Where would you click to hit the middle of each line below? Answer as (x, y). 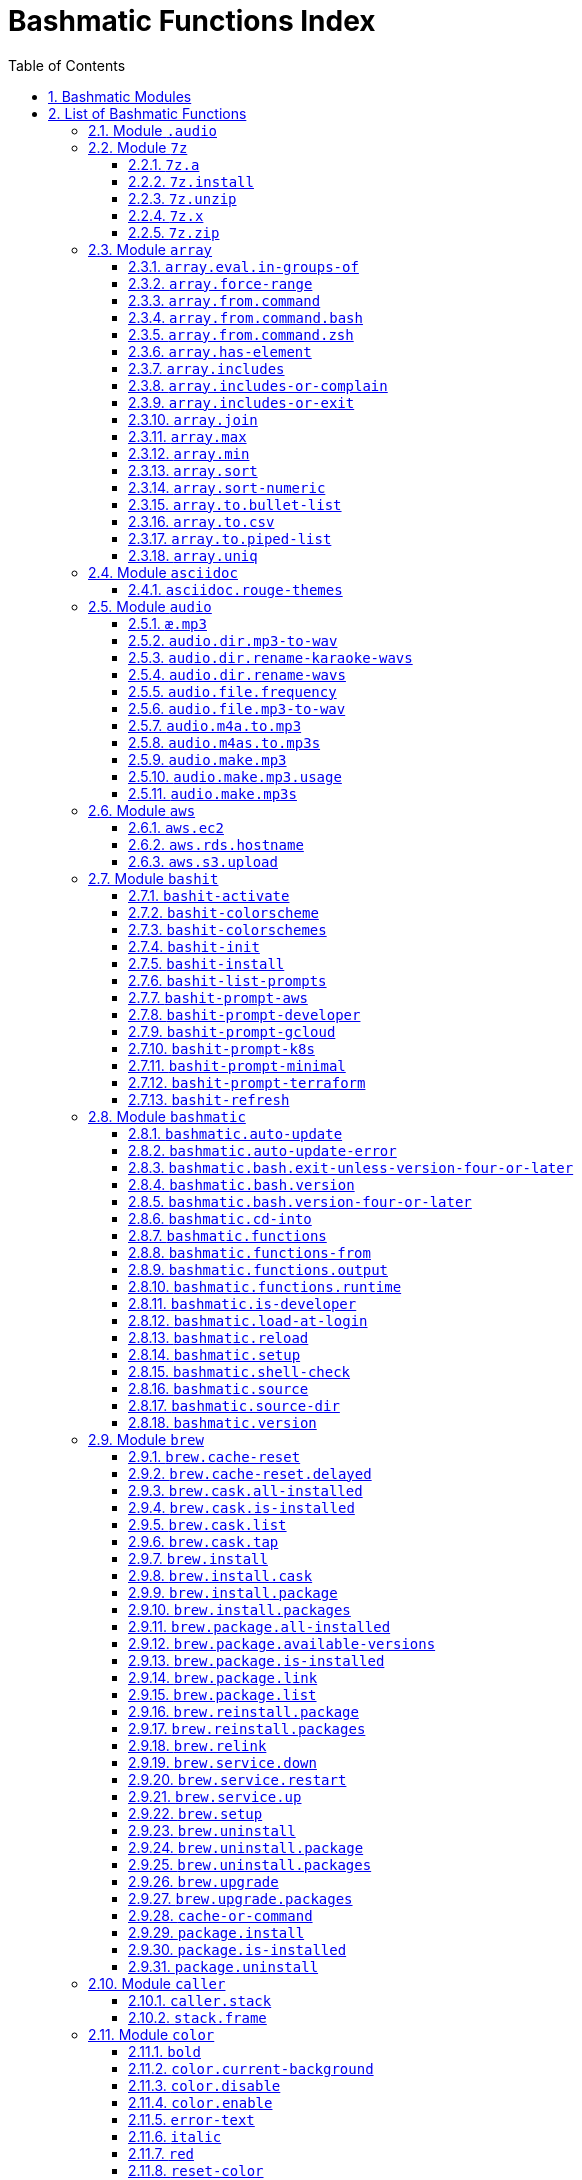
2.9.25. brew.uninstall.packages (250, 1864)
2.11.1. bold (164, 2051)
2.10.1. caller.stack (200, 2000)
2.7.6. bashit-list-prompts (227, 980)
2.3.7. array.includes (206, 368)
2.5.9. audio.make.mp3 (207, 759)
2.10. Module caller (157, 1983)
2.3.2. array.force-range (220, 283)
